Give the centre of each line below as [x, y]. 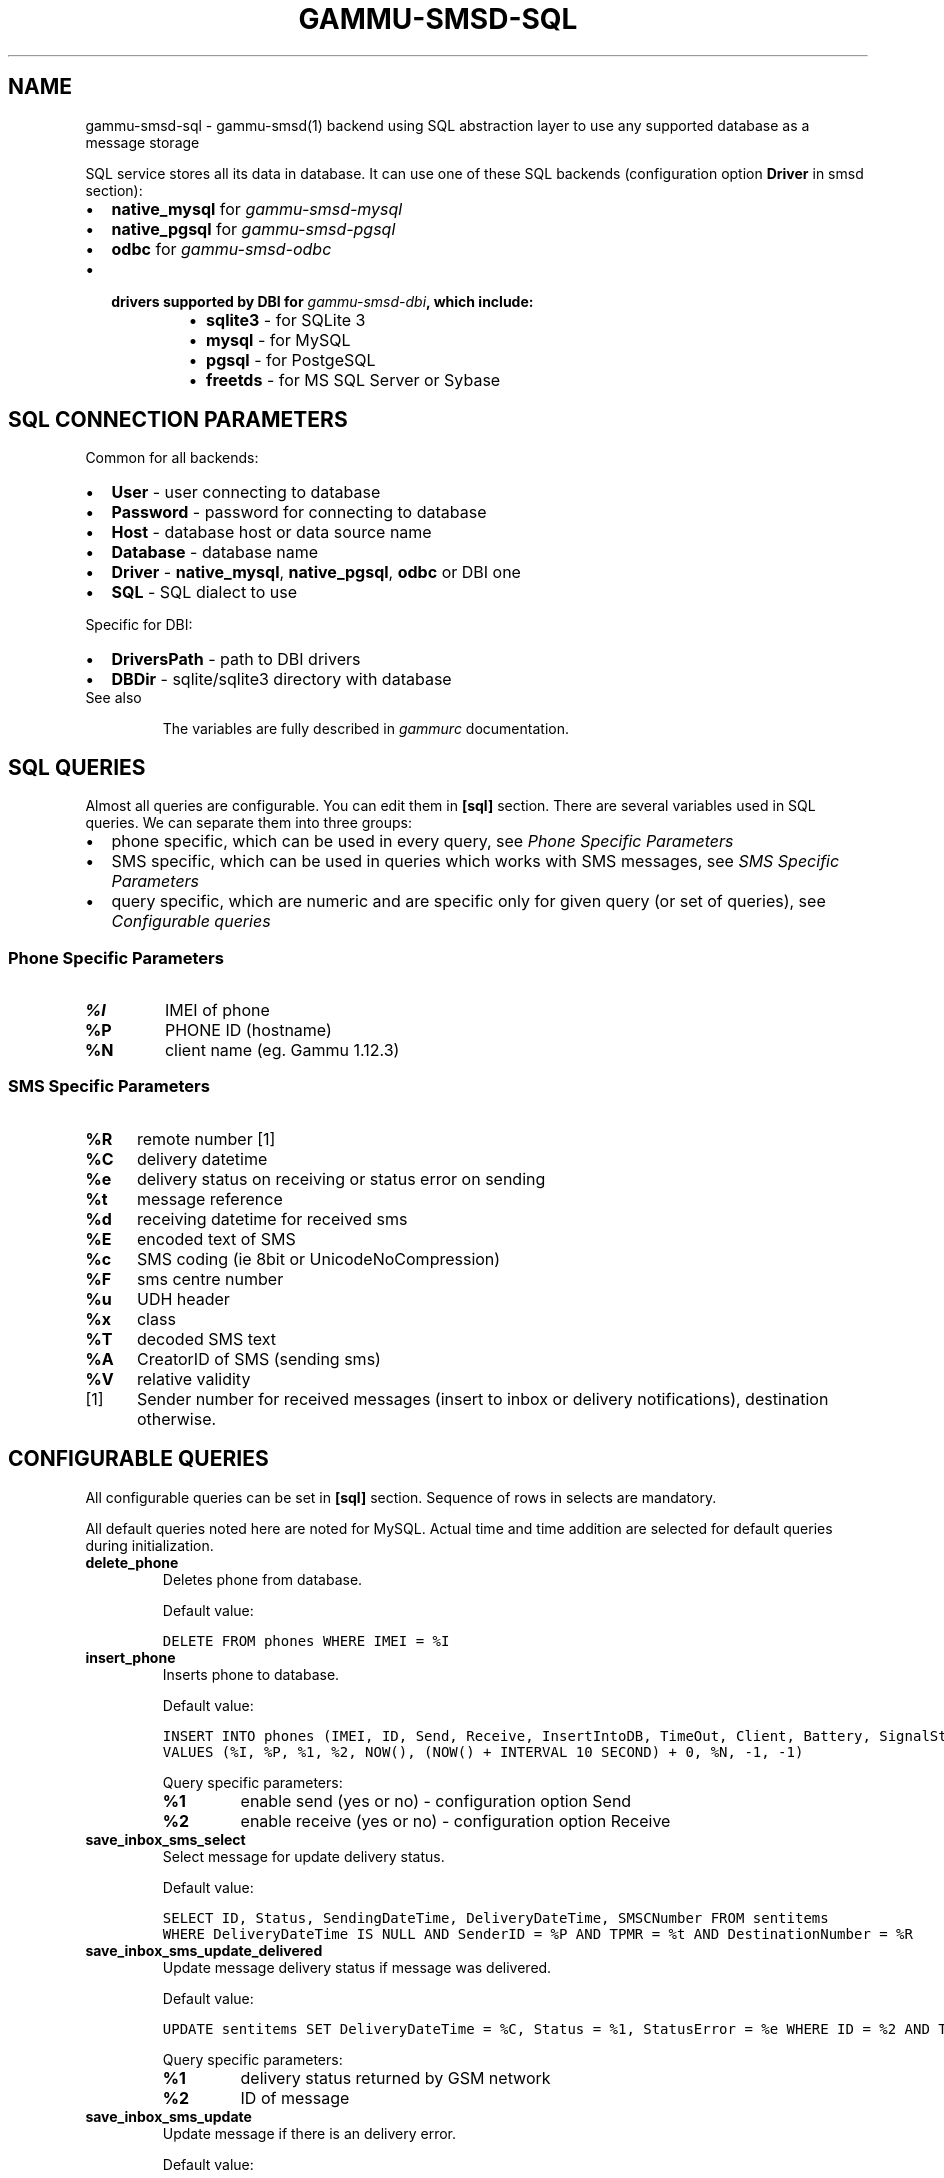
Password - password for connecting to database [299, 512]
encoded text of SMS [216, 1238]
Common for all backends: [172, 458]
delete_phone [132, 1562]
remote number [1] [206, 1138]
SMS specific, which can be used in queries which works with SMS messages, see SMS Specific [475, 861]
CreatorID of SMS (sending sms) [258, 1358]
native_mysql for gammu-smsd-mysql [257, 208]
